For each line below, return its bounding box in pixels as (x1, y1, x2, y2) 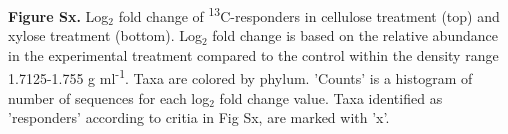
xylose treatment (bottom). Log (8, 25, 202, 46)
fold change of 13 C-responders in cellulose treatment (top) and (118, 3, 500, 26)
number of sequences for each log (8, 87, 210, 108)
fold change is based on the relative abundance (212, 25, 498, 46)
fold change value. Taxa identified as (219, 87, 443, 108)
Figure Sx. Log (8, 5, 109, 26)
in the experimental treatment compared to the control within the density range (8, 44, 499, 65)
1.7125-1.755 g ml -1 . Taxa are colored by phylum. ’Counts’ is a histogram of (8, 65, 473, 89)
